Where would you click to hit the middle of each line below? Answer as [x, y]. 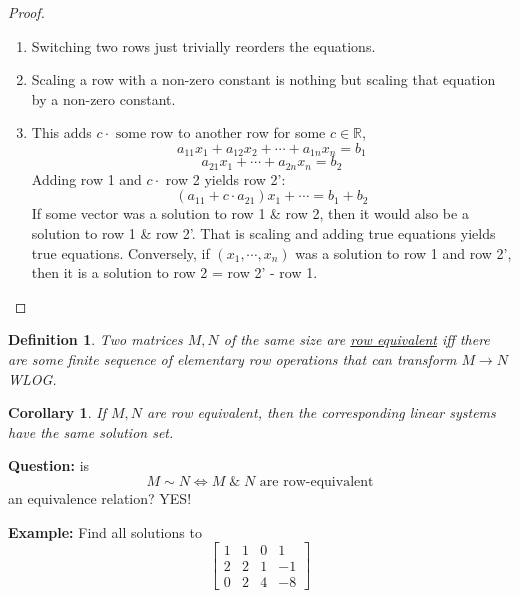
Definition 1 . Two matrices [95, 339]
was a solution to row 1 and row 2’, [403, 252]
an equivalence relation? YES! [100, 498]
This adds [61, 132]
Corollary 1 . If [57, 412]
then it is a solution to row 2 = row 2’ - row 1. [174, 272]
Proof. [26, 12]
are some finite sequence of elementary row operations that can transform [232, 359]
